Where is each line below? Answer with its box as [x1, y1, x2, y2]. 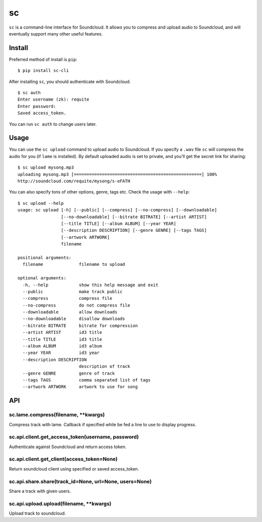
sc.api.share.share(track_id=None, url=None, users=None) [9, 478, 152, 485]
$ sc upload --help [17, 200, 64, 206]
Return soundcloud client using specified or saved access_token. [9, 466, 139, 471]
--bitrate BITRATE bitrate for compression [22, 323, 138, 328]
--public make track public [22, 289, 123, 294]
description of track [79, 364, 131, 369]
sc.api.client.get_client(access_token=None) [9, 456, 118, 463]
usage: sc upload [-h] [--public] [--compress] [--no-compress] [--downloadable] [17, 207, 217, 213]
